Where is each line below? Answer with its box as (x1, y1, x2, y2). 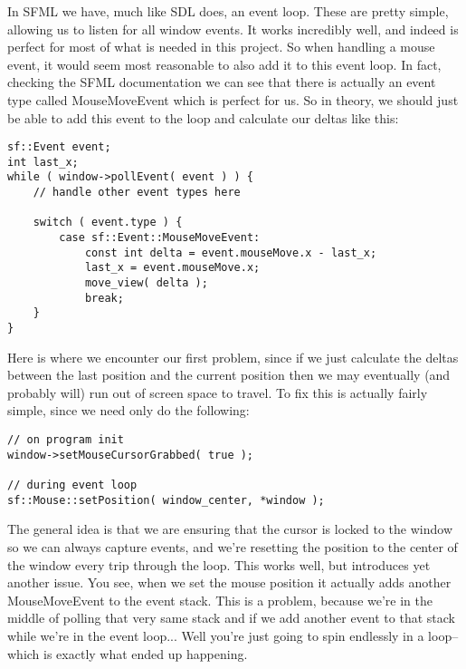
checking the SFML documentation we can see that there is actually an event (7, 73, 436, 92)
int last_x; (7, 155, 79, 169)
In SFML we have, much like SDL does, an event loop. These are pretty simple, (7, 2, 449, 20)
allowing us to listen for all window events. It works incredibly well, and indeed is (7, 19, 459, 38)
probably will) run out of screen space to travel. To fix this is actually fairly (7, 383, 428, 402)
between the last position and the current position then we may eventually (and (7, 365, 451, 384)
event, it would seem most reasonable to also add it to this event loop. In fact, (7, 54, 442, 73)
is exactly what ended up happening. (43, 644, 248, 663)
